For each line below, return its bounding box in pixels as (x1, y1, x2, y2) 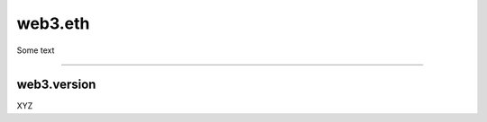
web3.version (16, 77, 96, 92)
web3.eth (16, 13, 90, 33)
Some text (16, 45, 55, 56)
